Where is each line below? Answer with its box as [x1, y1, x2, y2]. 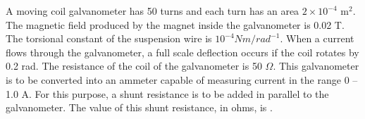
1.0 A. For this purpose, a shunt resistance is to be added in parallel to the [6, 86, 329, 101]
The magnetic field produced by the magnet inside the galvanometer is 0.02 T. [6, 17, 345, 32]
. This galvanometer [273, 58, 359, 73]
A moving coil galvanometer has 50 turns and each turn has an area [6, 4, 299, 18]
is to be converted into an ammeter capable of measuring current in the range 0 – [6, 72, 358, 87]
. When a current [280, 31, 354, 46]
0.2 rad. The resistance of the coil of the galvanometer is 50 [6, 58, 262, 73]
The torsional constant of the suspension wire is [6, 31, 212, 46]
